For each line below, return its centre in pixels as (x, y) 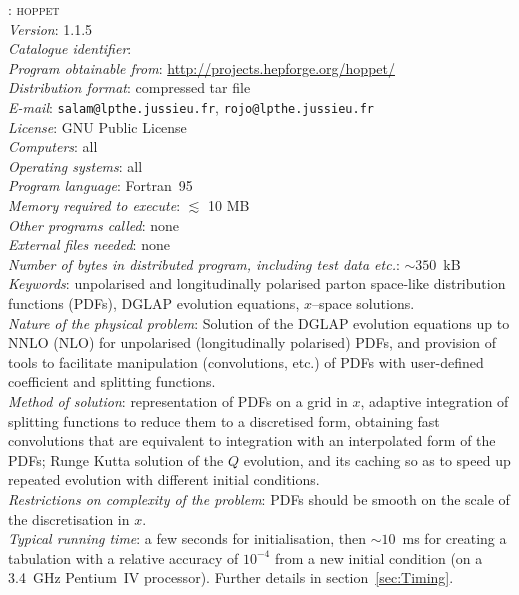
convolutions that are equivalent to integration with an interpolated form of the (252, 440)
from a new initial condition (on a (378, 557)
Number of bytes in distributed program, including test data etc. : (204, 263)
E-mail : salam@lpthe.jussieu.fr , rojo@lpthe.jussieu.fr (191, 106)
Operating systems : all (75, 165)
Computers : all (53, 146)
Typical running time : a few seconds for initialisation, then (187, 538)
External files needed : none (89, 244)
